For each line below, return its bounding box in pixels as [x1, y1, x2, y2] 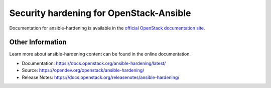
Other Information [9, 38, 67, 46]
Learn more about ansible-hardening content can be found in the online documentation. [9, 51, 191, 57]
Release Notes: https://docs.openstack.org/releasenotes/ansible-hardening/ [22, 74, 180, 80]
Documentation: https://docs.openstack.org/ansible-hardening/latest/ [22, 60, 166, 66]
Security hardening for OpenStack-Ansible [9, 7, 191, 18]
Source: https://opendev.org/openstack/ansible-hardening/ [22, 67, 145, 73]
